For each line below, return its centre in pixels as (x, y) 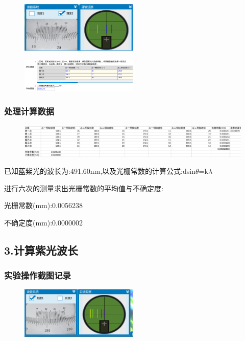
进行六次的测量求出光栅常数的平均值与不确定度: (84, 188)
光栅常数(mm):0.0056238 (43, 205)
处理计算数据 (29, 111)
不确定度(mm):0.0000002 (43, 222)
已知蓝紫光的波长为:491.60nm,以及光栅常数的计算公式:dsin (100, 171)
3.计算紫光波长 (41, 250)
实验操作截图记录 (38, 275)
